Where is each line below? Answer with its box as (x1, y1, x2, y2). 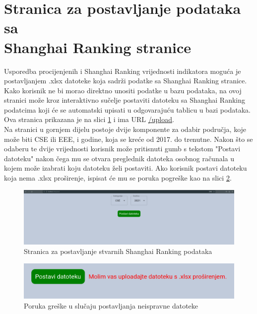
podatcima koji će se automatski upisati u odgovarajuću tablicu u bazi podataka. (4, 104, 251, 115)
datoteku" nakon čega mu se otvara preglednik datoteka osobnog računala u (4, 153, 235, 163)
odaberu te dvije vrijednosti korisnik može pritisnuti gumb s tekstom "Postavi (4, 143, 241, 154)
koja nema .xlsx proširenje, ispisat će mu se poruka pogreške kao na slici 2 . (4, 173, 232, 183)
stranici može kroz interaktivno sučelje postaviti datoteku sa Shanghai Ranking (4, 95, 245, 105)
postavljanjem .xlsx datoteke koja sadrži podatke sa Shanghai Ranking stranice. (4, 75, 247, 86)
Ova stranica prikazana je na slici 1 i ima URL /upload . (4, 114, 174, 125)
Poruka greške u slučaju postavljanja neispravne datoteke (24, 300, 198, 311)
